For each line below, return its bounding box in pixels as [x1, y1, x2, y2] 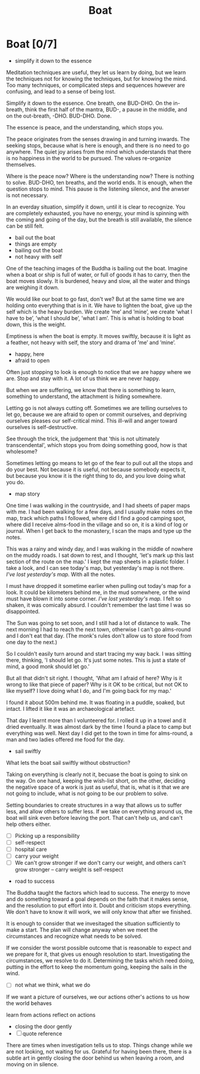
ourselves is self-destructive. [6, 423, 78, 430]
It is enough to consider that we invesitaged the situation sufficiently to [6, 920, 180, 927]
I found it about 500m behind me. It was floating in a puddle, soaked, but [6, 699, 185, 706]
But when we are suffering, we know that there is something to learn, [6, 386, 176, 393]
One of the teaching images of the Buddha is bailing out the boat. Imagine [6, 264, 188, 271]
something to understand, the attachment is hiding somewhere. [6, 393, 162, 400]
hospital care [14, 846, 47, 853]
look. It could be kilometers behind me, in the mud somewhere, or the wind [6, 589, 190, 596]
